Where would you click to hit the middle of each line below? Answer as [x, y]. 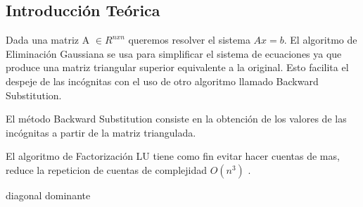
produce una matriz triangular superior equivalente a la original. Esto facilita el [177, 67]
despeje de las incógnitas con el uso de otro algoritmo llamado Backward [162, 81]
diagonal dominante [48, 195]
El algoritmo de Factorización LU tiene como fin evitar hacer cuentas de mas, [173, 156]
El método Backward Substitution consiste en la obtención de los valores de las [176, 119]
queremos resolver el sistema [189, 40]
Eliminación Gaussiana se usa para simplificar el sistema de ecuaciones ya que [174, 53]
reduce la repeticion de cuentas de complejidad [106, 169]
